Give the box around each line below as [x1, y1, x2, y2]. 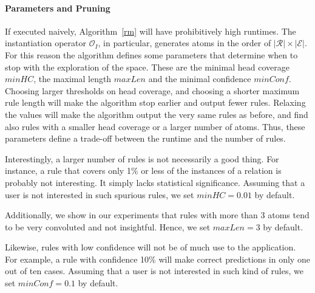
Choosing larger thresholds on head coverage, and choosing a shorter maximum [5, 84, 300, 97]
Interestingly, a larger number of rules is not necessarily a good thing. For [5, 152, 279, 165]
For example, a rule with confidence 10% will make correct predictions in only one [5, 252, 310, 265]
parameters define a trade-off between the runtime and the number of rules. [5, 132, 286, 145]
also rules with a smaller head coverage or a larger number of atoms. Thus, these [5, 120, 305, 133]
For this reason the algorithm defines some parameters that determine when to [5, 48, 298, 61]
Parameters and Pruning [5, 1, 110, 14]
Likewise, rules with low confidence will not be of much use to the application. [5, 241, 296, 253]
